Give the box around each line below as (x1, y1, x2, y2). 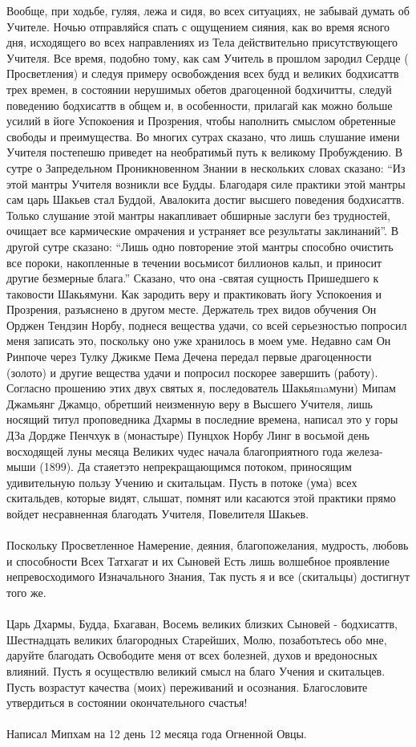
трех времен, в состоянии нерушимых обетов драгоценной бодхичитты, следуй (6, 80, 392, 97)
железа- (346, 442, 383, 459)
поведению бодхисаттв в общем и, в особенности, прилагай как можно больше (6, 96, 393, 113)
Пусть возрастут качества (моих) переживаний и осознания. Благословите (6, 678, 368, 695)
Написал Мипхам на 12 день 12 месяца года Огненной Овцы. (6, 725, 307, 742)
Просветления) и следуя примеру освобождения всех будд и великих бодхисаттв (6, 65, 399, 82)
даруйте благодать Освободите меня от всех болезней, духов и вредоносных (6, 647, 378, 664)
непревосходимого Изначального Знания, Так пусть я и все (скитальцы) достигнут (6, 568, 410, 585)
